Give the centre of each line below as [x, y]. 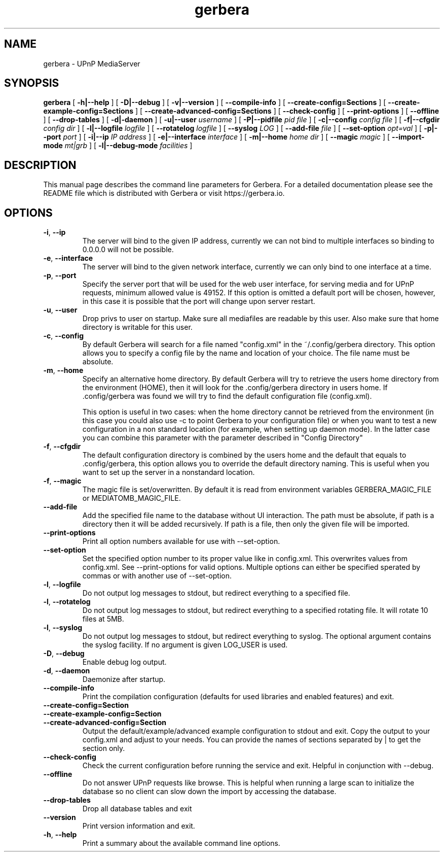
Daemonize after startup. [124, 679]
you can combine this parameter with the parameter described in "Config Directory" [223, 438]
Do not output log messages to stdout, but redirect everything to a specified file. [216, 593]
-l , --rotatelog [67, 602]
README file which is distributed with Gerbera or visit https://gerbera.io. [164, 193]
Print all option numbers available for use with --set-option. [181, 541]
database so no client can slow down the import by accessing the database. [209, 792]
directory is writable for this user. [137, 327]
